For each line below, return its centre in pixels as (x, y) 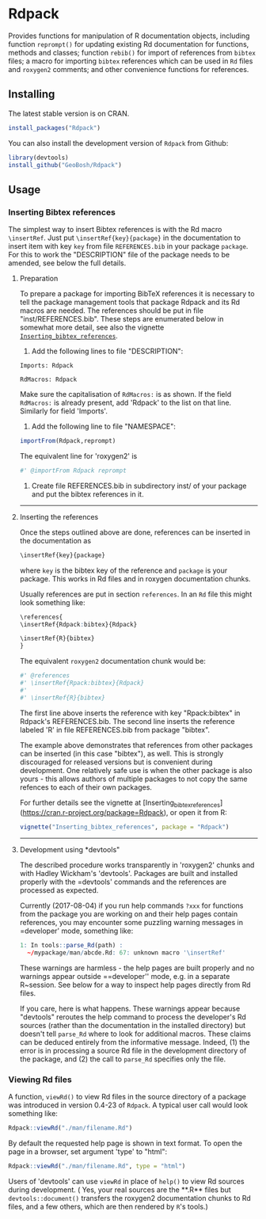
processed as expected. (59, 890)
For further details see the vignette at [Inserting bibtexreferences (120, 803)
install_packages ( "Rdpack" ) (55, 128)
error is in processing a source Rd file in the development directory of (133, 1051)
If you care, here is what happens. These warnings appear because (130, 1009)
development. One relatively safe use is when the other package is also (136, 770)
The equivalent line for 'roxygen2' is (78, 455)
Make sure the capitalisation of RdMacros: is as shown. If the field (125, 394)
